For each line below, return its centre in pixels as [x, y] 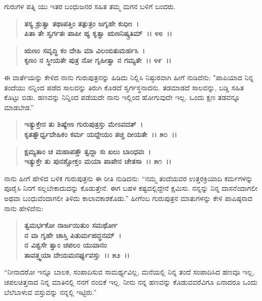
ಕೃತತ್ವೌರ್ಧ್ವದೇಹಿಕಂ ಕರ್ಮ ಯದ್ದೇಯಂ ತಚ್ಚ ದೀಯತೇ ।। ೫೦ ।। [101, 134]
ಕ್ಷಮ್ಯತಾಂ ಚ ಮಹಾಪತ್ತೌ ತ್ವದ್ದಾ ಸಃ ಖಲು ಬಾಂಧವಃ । [88, 151]
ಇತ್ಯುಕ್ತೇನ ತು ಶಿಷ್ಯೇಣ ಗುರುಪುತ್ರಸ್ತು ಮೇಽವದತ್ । [84, 124]
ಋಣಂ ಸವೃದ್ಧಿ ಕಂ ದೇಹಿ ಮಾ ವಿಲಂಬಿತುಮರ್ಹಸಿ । [85, 50]
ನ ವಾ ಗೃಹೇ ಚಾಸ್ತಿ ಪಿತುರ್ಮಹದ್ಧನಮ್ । [73, 235]
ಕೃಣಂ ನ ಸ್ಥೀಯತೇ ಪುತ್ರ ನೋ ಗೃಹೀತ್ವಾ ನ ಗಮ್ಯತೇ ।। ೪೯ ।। [98, 60]
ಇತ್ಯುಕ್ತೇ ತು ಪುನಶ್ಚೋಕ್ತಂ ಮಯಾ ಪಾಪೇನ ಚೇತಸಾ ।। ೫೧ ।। [98, 161]
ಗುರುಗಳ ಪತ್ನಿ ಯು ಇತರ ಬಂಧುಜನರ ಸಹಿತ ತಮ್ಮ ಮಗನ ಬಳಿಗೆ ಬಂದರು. [90, 6]
